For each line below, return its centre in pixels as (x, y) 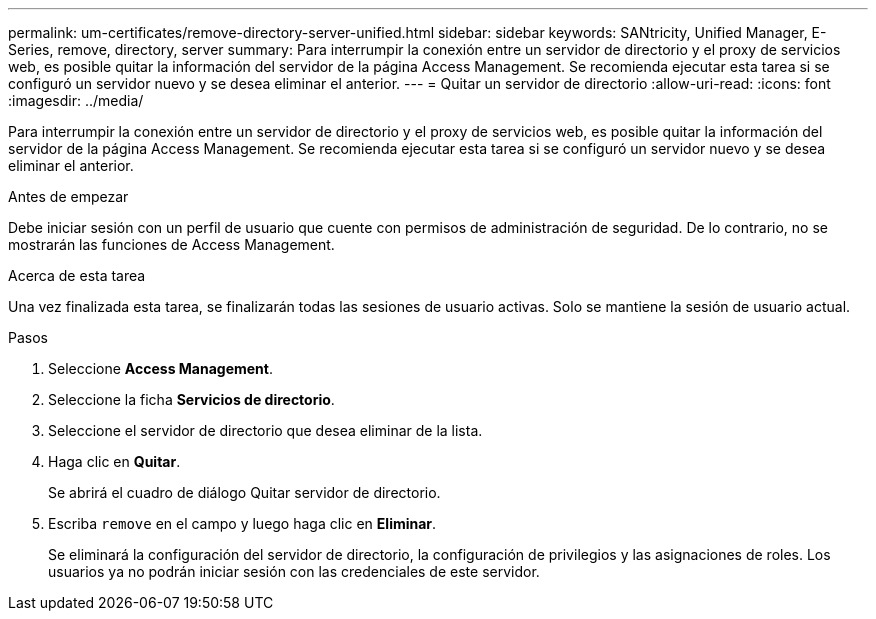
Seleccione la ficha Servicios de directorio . (191, 399)
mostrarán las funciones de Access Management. (171, 244)
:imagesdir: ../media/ (76, 100)
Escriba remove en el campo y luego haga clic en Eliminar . (242, 523)
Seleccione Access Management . (161, 368)
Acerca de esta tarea (77, 275)
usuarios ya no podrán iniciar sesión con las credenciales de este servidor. (294, 571)
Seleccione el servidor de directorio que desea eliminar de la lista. (265, 430)
